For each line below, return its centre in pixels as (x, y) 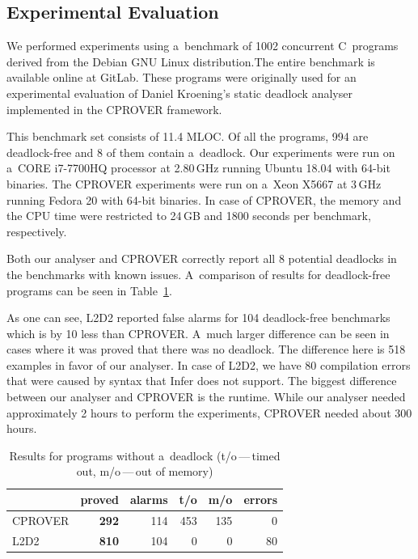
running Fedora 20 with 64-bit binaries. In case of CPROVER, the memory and (204, 199)
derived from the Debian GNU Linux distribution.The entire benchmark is (191, 61)
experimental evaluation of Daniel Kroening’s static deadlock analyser (179, 93)
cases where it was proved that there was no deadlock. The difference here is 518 (206, 349)
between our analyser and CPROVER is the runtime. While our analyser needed (206, 397)
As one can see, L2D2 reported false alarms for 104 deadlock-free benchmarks (198, 318)
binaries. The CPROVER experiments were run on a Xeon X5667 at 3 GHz (194, 183)
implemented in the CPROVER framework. (114, 109)
